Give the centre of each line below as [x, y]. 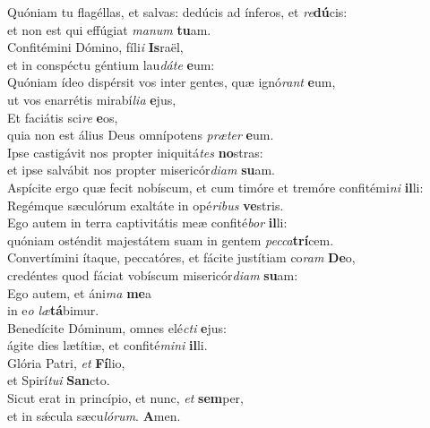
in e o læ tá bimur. [53, 310]
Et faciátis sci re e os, [63, 117]
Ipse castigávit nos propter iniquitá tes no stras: [135, 152]
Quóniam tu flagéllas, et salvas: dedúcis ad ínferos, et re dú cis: [177, 12]
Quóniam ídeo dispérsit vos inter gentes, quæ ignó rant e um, [172, 82]
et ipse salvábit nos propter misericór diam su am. [142, 170]
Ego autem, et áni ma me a [79, 292]
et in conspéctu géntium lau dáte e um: [111, 64]
